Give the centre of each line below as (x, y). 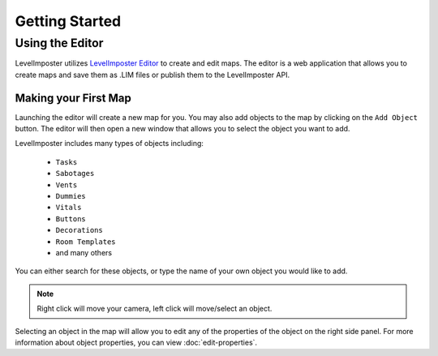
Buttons (71, 219)
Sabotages (75, 174)
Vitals (69, 208)
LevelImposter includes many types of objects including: (109, 144)
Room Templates (86, 242)
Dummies (71, 196)
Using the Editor (59, 43)
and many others (84, 252)
